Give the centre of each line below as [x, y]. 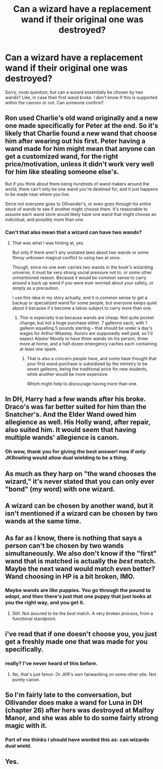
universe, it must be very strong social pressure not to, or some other [82, 273]
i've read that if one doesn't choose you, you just [81, 634]
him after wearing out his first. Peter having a [75, 141]
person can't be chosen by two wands [64, 545]
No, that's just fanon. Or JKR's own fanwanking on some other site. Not [84, 674]
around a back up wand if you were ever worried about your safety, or [83, 283]
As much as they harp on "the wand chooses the [81, 474]
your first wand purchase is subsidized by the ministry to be [87, 364]
